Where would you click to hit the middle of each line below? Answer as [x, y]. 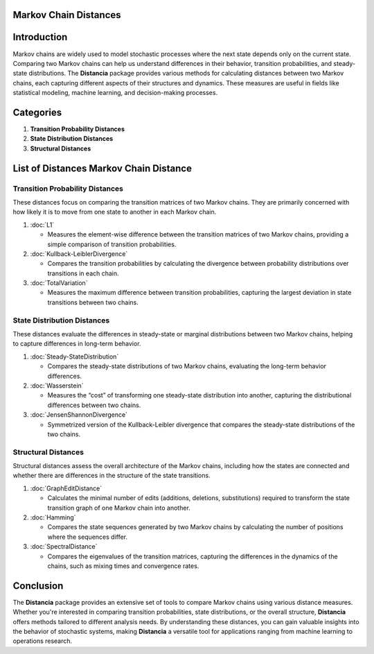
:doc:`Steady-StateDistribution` [74, 356]
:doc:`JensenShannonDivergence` [79, 415]
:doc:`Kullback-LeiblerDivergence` [79, 254]
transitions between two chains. [93, 302]
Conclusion [38, 586]
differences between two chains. [94, 405]
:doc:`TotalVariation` [59, 283]
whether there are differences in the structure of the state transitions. [112, 476]
